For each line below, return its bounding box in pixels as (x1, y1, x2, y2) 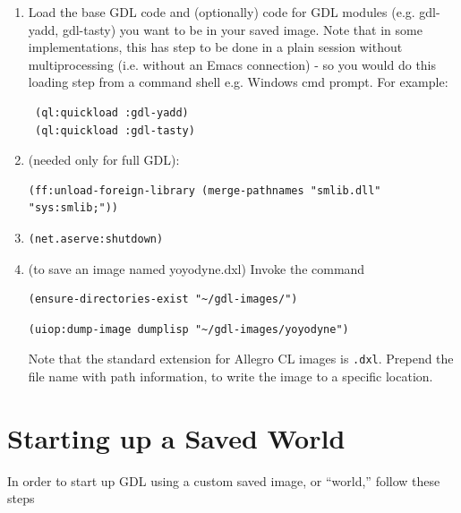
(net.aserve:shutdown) (28, 232, 164, 245)
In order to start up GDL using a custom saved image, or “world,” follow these (7, 471, 440, 490)
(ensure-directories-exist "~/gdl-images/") (28, 293, 298, 306)
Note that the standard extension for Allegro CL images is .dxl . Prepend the (28, 349, 454, 368)
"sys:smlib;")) (28, 201, 119, 215)
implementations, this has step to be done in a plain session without (28, 38, 403, 56)
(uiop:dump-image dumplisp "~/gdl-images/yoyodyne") (28, 322, 349, 336)
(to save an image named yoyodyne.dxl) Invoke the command (28, 259, 365, 278)
